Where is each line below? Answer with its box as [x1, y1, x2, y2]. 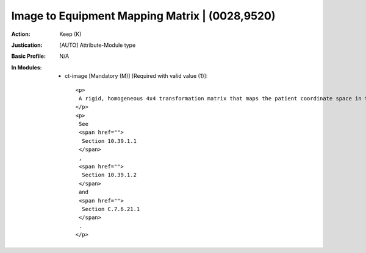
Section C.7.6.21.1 [81, 206, 140, 212]
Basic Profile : [11, 52, 46, 60]
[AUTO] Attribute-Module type [59, 41, 136, 49]
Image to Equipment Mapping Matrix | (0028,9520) [11, 9, 276, 23]
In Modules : [11, 64, 42, 71]
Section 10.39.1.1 [81, 137, 137, 144]
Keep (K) [59, 30, 82, 38]
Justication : [11, 41, 43, 49]
